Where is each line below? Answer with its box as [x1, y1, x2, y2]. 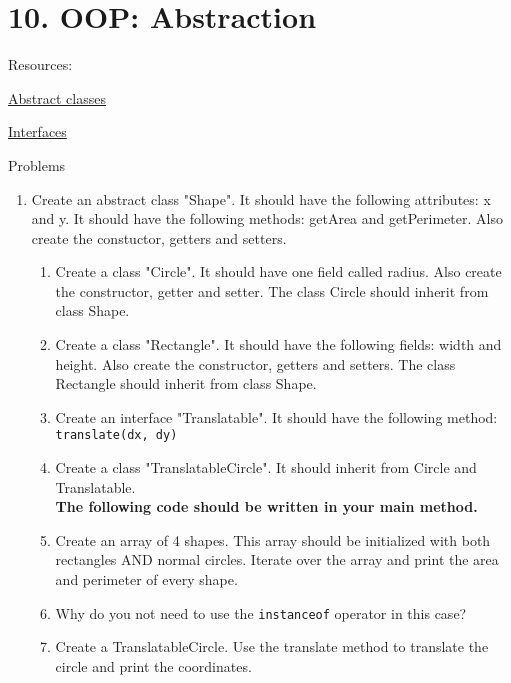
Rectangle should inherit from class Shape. [55, 373, 317, 394]
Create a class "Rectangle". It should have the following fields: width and [55, 334, 502, 355]
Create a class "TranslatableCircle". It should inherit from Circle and [55, 457, 477, 478]
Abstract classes [8, 87, 106, 108]
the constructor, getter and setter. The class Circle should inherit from [55, 280, 489, 301]
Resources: [8, 54, 73, 75]
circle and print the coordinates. [55, 655, 252, 676]
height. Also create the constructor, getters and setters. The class [55, 353, 456, 374]
